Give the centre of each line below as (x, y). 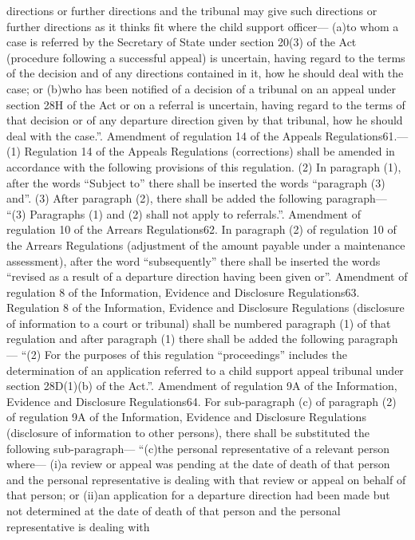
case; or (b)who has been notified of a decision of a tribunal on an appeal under (202, 88)
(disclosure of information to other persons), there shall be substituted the (188, 433)
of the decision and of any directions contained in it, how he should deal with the (205, 73)
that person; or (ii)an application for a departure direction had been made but (198, 495)
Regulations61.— (367, 135)
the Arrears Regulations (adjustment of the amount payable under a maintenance (206, 244)
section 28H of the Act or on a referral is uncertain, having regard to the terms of (206, 104)
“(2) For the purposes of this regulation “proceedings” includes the (184, 355)
